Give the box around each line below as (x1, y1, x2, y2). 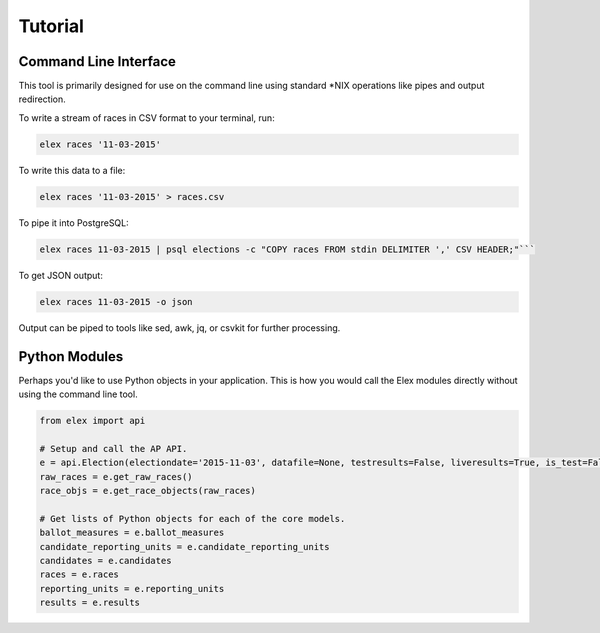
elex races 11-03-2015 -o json (39, 296, 194, 307)
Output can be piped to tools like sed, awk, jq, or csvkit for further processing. (18, 321, 341, 334)
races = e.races (39, 569, 120, 580)
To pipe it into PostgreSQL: (18, 216, 129, 229)
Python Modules (18, 348, 124, 365)
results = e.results (39, 597, 140, 609)
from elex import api (39, 415, 146, 426)
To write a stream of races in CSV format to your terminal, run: (18, 111, 275, 124)
